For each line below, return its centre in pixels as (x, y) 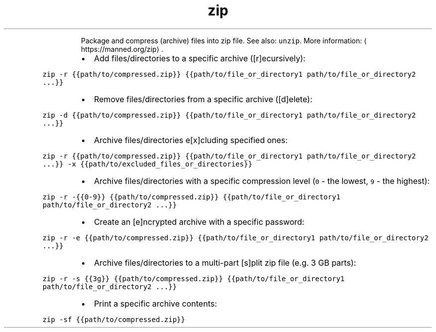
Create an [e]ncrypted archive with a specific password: (199, 222)
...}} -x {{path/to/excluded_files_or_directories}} (147, 164)
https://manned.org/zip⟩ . (122, 49)
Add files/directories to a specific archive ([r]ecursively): (200, 58)
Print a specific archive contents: (155, 303)
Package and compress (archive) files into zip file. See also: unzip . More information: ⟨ (224, 40)
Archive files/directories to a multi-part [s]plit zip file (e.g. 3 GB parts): (225, 262)
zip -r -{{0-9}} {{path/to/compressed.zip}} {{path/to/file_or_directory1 (191, 197)
